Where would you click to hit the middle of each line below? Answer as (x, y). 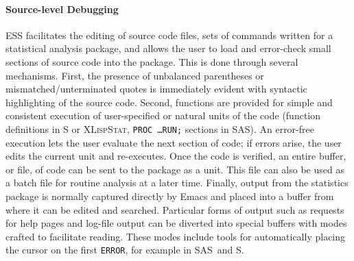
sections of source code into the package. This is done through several (152, 61)
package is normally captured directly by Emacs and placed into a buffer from (170, 196)
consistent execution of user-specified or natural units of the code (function (163, 115)
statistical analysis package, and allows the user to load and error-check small (168, 48)
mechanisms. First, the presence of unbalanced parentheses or (135, 75)
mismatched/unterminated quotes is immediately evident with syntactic (156, 89)
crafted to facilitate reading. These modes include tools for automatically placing (176, 236)
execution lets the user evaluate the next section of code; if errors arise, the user (174, 142)
